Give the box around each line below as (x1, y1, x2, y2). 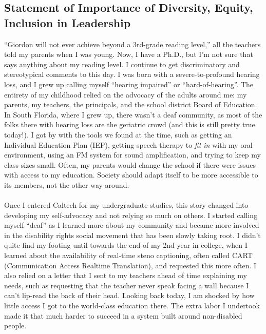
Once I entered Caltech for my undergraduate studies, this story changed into (4, 200, 249, 210)
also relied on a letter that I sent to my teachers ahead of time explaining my (4, 270, 247, 281)
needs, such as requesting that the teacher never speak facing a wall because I (4, 280, 249, 290)
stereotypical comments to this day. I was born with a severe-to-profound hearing (4, 69, 260, 80)
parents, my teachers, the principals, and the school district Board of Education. (4, 99, 257, 110)
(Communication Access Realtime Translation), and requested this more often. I (4, 260, 257, 270)
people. (4, 320, 27, 331)
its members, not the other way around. (4, 179, 129, 190)
